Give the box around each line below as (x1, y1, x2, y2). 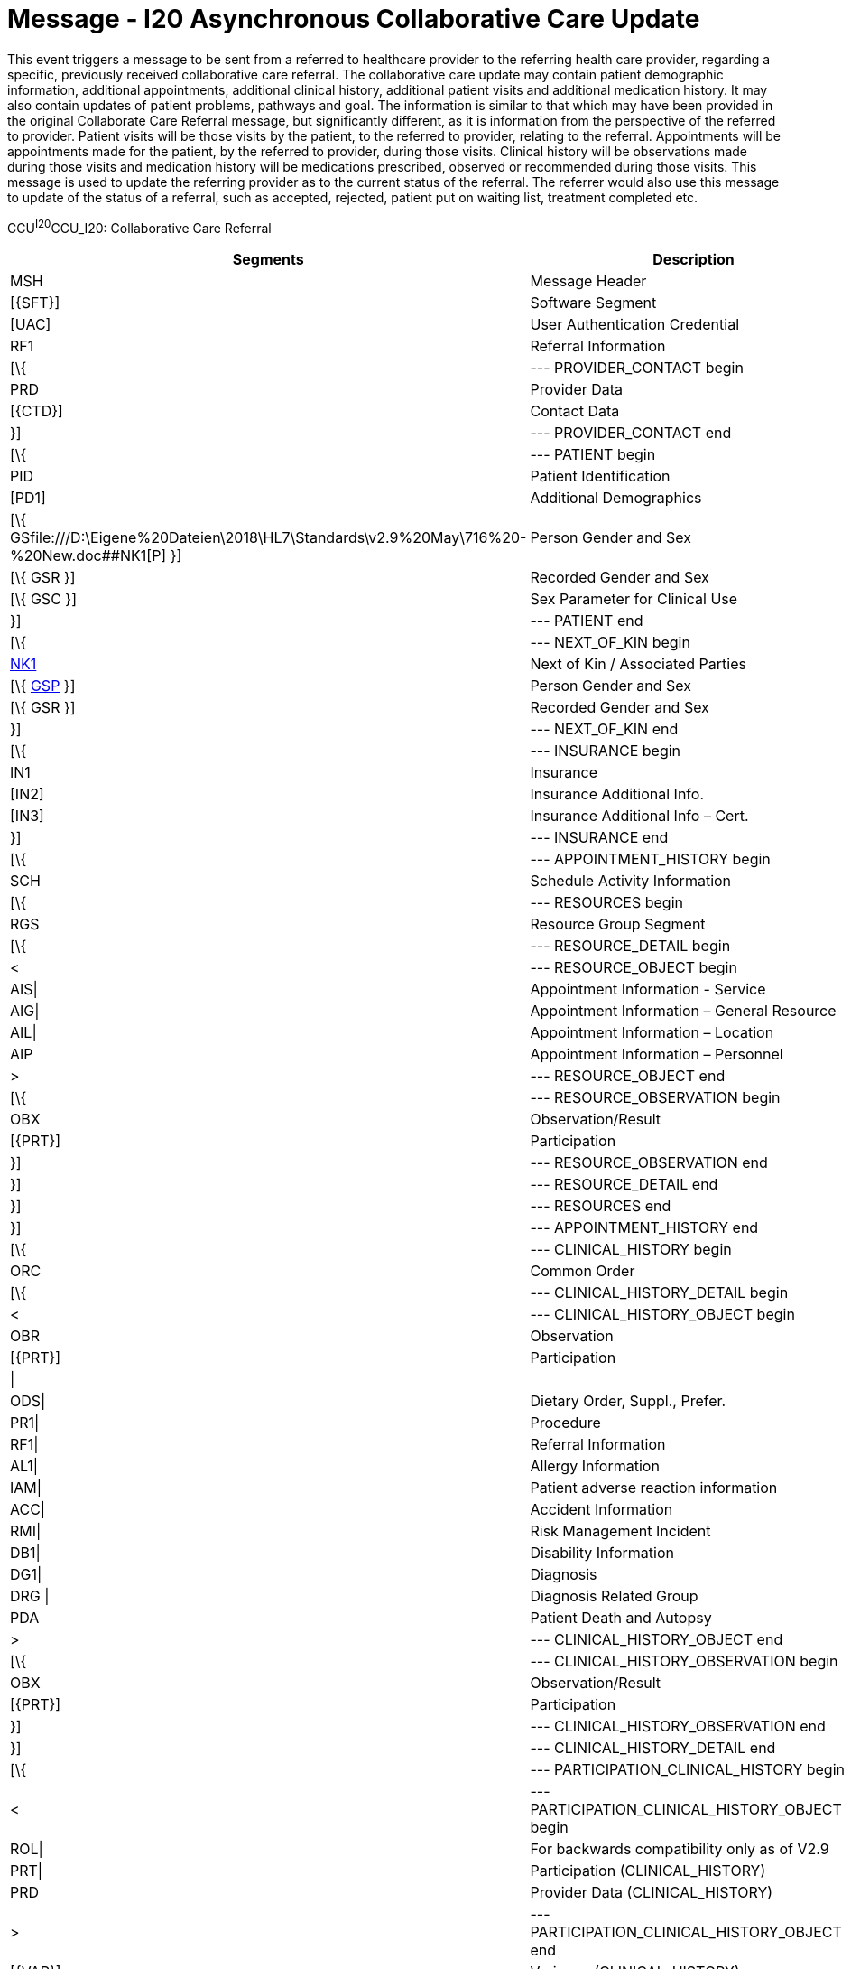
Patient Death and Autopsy (530, 1609, 712, 1628)
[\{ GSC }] (10, 590, 77, 609)
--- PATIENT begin (530, 445, 656, 464)
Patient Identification (530, 467, 671, 486)
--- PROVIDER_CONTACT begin (530, 359, 744, 378)
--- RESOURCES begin (530, 893, 683, 912)
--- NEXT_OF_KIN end (530, 720, 679, 739)
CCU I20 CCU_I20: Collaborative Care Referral (7, 217, 272, 236)
